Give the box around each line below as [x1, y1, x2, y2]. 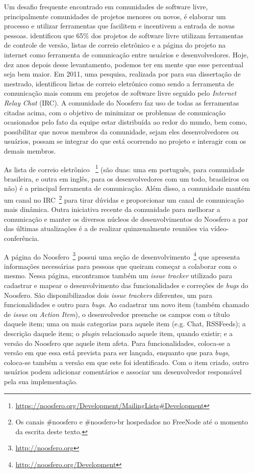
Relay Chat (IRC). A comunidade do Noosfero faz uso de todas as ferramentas [4, 97, 239, 107]
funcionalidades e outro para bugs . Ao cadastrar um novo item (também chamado [4, 299, 249, 310]
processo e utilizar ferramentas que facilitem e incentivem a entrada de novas [4, 21, 235, 31]
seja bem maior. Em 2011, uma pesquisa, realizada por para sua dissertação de [4, 69, 241, 79]
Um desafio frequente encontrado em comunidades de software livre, [4, 1, 208, 11]
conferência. [4, 233, 39, 243]
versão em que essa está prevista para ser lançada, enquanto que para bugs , [4, 347, 230, 358]
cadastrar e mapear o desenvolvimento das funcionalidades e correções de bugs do [4, 280, 249, 290]
